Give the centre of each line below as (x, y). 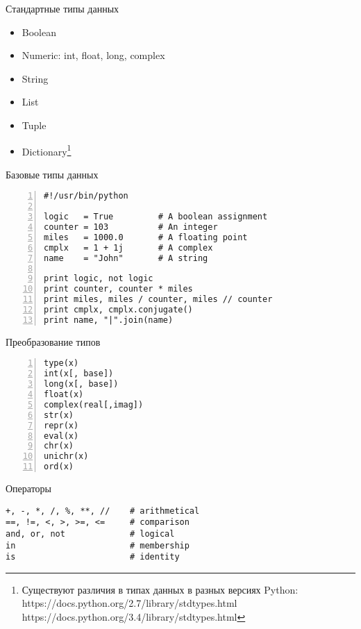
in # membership (98, 545)
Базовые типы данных (52, 174)
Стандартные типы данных (62, 8)
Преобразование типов (53, 341)
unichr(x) (66, 456)
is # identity (93, 557)
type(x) (61, 363)
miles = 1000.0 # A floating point (146, 237)
